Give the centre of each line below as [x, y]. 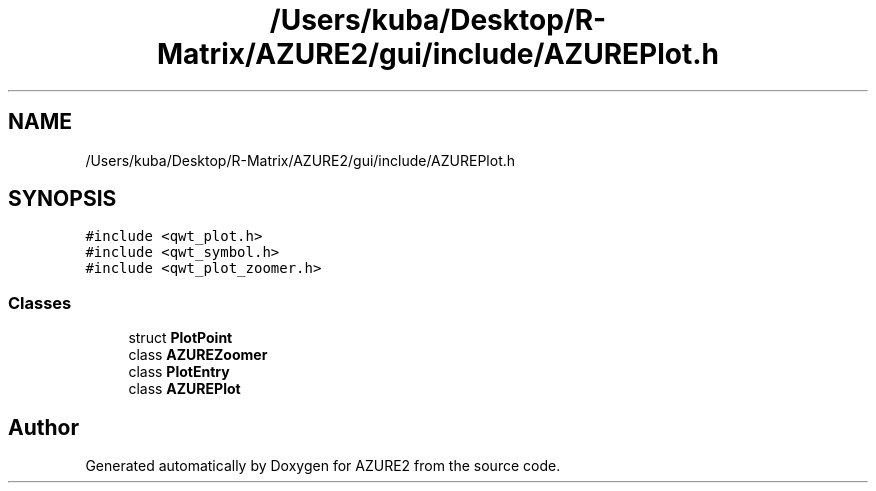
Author [43, 427]
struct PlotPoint [180, 338]
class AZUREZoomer [198, 355]
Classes [40, 302]
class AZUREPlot [184, 389]
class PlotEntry [179, 372]
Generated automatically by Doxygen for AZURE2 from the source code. [323, 466]
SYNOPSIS [62, 199]
